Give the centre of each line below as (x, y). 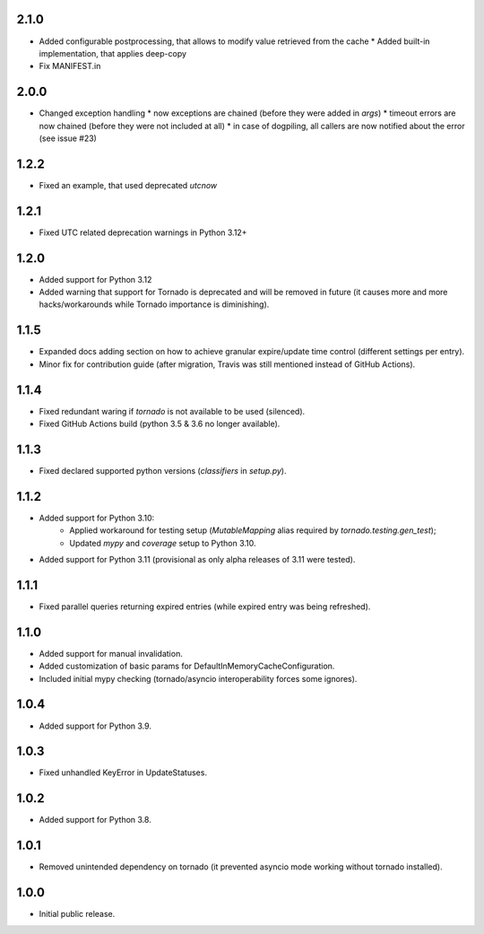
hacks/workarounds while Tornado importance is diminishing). (154, 304)
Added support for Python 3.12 (95, 279)
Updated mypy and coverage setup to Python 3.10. (163, 543)
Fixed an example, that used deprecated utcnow (128, 185)
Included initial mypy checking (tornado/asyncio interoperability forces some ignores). (198, 678)
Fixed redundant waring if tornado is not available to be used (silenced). (172, 411)
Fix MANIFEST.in (70, 66)
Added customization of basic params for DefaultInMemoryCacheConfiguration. (187, 666)
